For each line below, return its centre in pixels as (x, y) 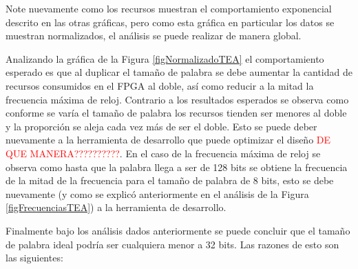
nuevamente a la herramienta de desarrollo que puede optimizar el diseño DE (168, 140)
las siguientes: (34, 258)
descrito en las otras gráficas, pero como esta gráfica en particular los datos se (170, 22)
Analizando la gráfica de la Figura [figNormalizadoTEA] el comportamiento (165, 58)
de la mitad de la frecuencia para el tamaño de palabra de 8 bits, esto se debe (170, 180)
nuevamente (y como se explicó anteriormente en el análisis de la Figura (157, 193)
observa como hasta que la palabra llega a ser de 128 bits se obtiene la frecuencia (177, 167)
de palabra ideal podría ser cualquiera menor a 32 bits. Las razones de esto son (172, 244)
